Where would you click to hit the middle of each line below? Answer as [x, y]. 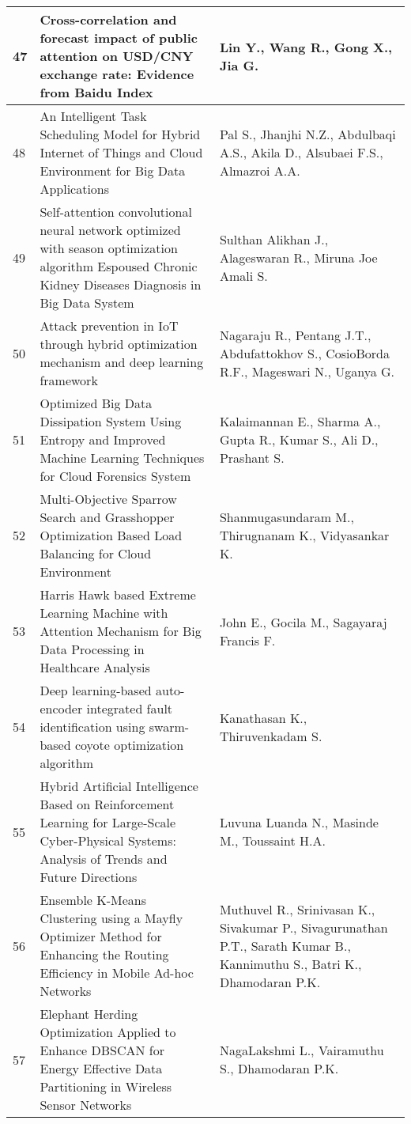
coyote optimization [129, 745]
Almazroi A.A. [260, 170]
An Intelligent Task [93, 116]
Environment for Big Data [113, 170]
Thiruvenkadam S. [271, 736]
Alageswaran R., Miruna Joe [298, 257]
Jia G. [239, 65]
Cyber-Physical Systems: [108, 840]
